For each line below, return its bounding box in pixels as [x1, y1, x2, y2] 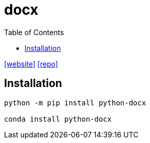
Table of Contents [4, 27, 64, 37]
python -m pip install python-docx [4, 98, 146, 107]
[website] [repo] [4, 59, 58, 68]
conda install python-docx [4, 115, 112, 123]
